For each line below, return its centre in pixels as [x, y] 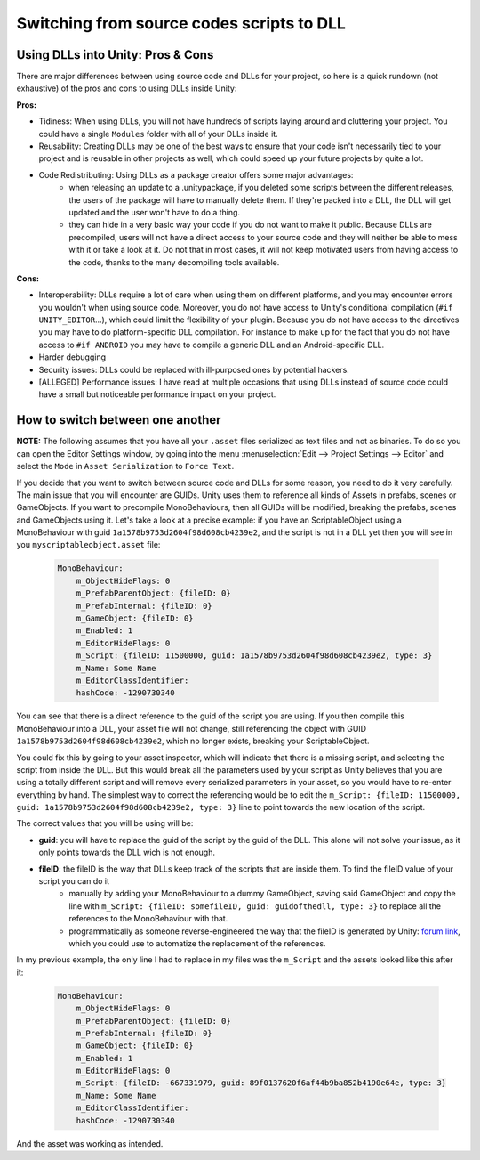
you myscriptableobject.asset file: [88, 545]
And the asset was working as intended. [90, 1143]
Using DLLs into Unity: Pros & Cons [115, 55]
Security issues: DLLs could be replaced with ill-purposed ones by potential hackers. [194, 369]
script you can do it [74, 881]
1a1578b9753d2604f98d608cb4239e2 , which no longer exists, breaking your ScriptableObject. [193, 741]
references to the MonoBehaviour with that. [148, 919]
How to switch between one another [119, 420]
